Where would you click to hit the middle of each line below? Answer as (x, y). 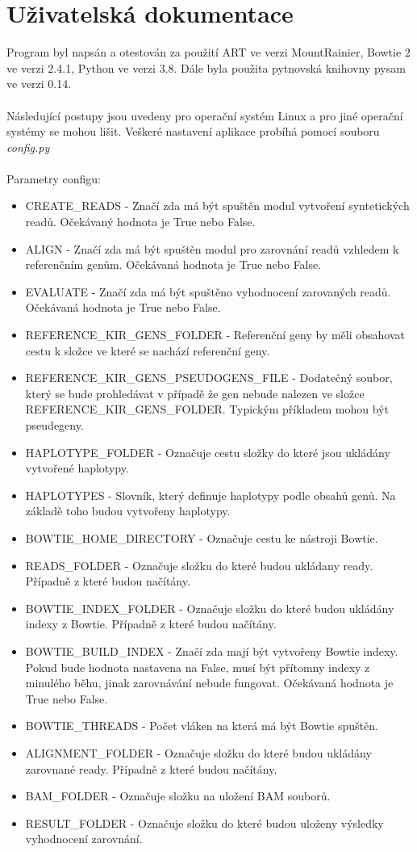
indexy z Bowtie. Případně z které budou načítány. (151, 624)
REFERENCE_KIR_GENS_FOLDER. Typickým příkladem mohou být (207, 409)
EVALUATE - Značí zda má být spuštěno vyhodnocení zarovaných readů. (208, 291)
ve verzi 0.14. (39, 84)
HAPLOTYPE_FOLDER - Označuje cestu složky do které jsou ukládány (208, 452)
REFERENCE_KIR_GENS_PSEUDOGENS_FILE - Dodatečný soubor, (209, 378)
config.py (28, 147)
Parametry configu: (54, 178)
